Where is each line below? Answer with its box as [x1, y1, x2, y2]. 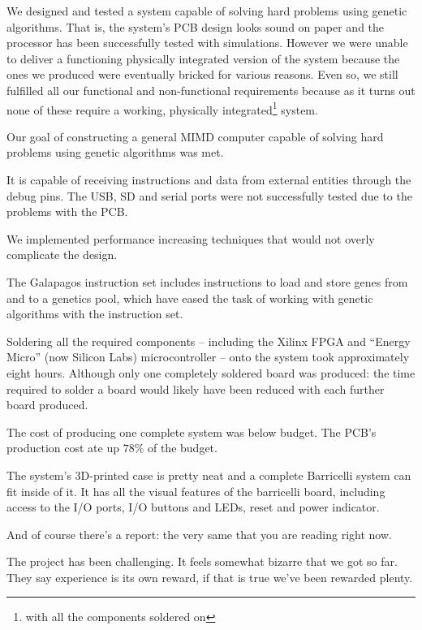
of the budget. [147, 439, 217, 456]
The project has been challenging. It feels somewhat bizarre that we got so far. [6, 553, 398, 570]
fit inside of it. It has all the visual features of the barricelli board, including [6, 482, 385, 499]
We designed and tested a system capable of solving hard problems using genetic [6, 2, 407, 19]
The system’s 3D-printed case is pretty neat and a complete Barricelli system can [6, 466, 411, 483]
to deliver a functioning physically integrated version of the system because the [6, 50, 400, 67]
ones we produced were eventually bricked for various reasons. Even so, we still [6, 66, 398, 83]
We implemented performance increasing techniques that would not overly [6, 230, 375, 247]
